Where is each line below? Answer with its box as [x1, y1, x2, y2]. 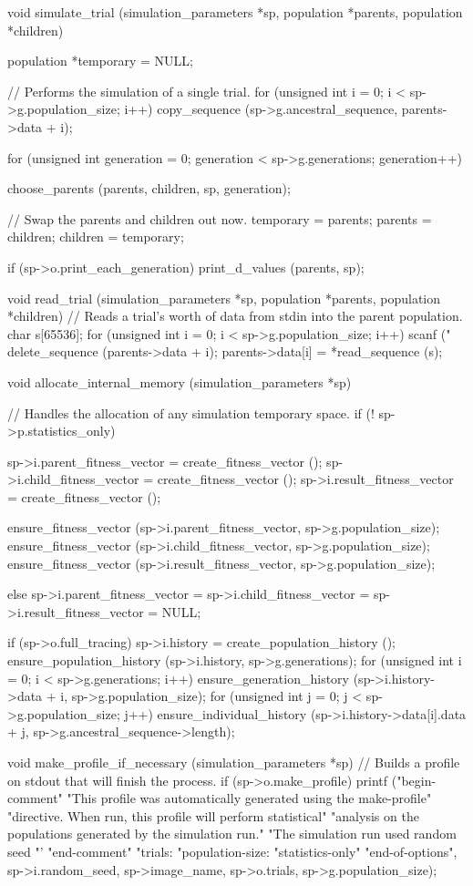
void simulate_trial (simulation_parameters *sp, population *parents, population [7, 3, 463, 21]
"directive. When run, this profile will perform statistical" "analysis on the [7, 806, 419, 825]
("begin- [391, 770, 437, 789]
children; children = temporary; [7, 227, 184, 246]
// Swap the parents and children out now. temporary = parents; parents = [7, 209, 432, 228]
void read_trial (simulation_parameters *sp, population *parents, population [7, 288, 441, 307]
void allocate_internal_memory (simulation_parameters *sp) [7, 372, 352, 391]
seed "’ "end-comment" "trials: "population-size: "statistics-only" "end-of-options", [7, 841, 458, 860]
